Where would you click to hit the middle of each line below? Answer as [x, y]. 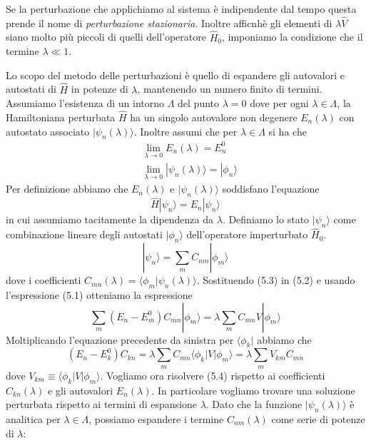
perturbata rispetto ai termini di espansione [101, 404]
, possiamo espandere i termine [156, 419]
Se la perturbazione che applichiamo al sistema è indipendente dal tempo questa [181, 9]
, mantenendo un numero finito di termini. [230, 89]
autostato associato [48, 131]
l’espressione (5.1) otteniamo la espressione [99, 295]
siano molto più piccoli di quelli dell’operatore [106, 37]
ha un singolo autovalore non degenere [214, 117]
